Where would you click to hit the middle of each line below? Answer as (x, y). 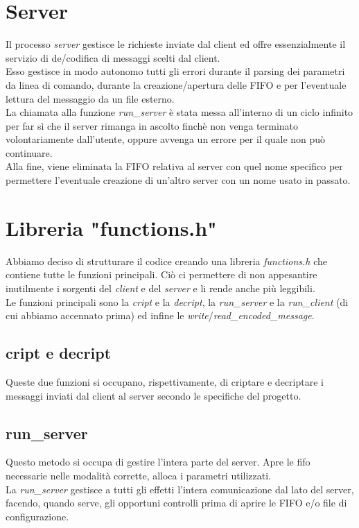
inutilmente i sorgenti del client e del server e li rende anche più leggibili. (160, 288)
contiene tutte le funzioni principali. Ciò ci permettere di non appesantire (161, 274)
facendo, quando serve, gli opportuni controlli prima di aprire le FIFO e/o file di (176, 503)
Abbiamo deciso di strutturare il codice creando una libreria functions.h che (166, 261)
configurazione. (37, 516)
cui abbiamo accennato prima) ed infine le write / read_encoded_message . (160, 315)
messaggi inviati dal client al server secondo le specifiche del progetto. (154, 395)
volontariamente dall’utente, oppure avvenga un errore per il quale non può (166, 139)
